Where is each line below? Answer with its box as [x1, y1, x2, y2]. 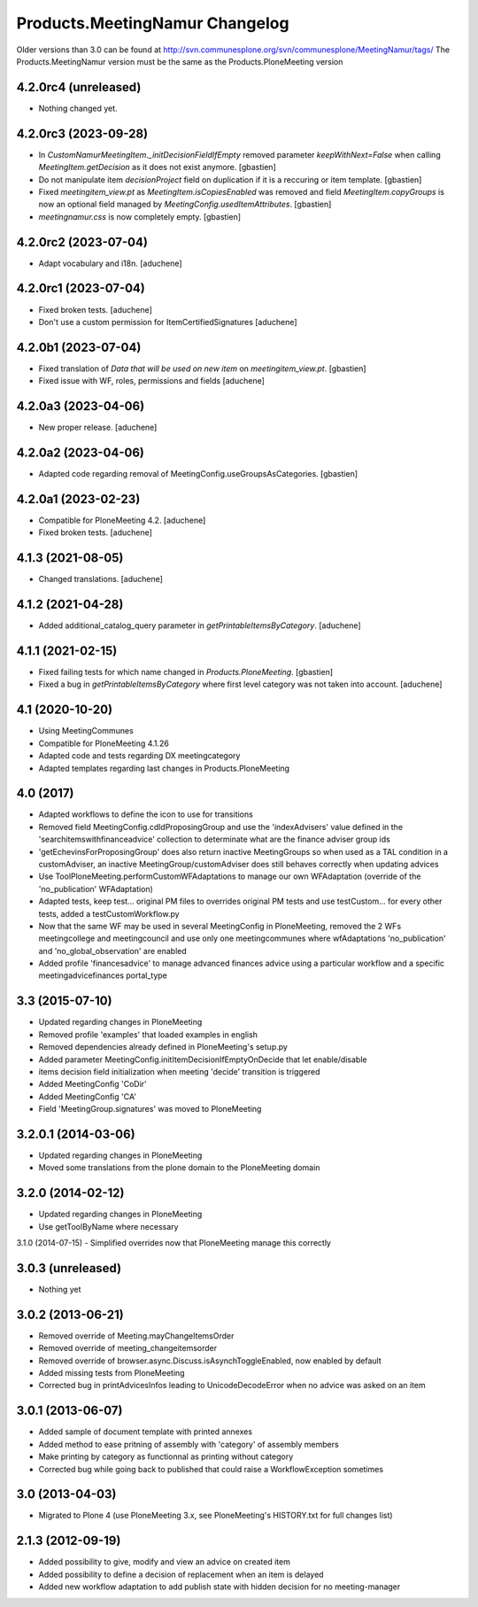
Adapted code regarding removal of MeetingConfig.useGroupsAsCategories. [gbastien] [38, 469, 358, 479]
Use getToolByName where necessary [38, 1221, 179, 1231]
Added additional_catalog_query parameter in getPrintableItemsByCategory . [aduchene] [38, 620, 362, 631]
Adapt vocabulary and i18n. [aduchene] [38, 258, 182, 268]
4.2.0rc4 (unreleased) [16, 80, 142, 95]
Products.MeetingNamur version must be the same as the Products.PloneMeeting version [16, 56, 343, 66]
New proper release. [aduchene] [38, 422, 158, 433]
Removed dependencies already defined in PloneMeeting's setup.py [38, 1042, 288, 1052]
